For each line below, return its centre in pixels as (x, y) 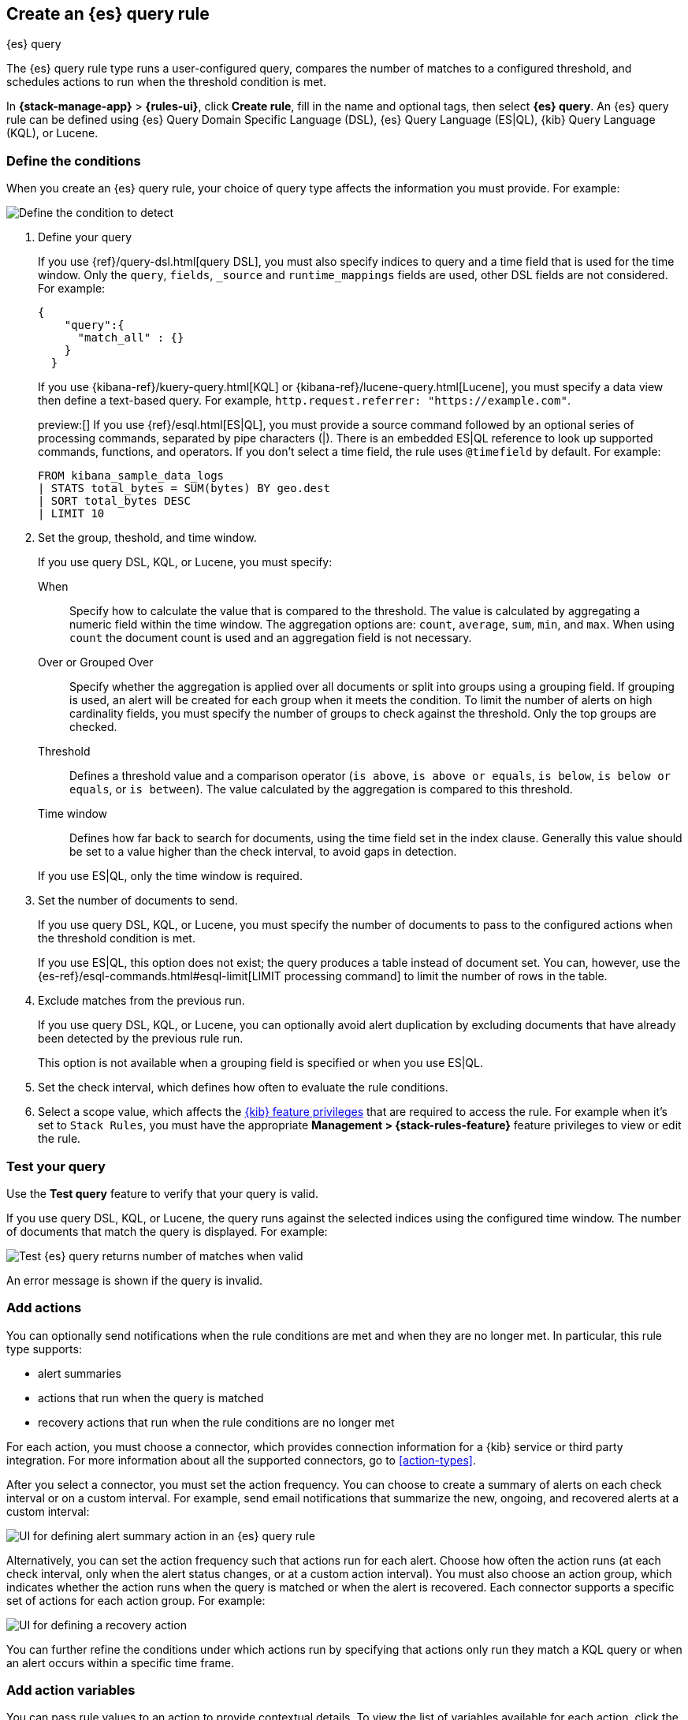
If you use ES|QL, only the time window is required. (170, 876)
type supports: (44, 1349)
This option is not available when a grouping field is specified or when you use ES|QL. (260, 1063)
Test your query (56, 1166)
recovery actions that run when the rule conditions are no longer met (216, 1422)
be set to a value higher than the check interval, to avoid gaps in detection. (263, 852)
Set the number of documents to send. (138, 901)
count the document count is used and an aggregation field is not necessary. (271, 638)
